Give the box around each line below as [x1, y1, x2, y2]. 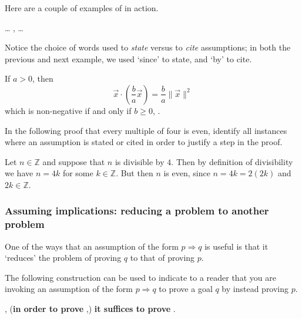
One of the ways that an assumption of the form [5, 240, 179, 252]
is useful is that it [204, 240, 269, 252]
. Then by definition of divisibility [171, 155, 293, 167]
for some [62, 167, 93, 179]
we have [5, 167, 33, 179]
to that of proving [130, 251, 195, 264]
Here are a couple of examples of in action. [5, 2, 159, 14]
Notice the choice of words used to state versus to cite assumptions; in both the [5, 41, 291, 53]
